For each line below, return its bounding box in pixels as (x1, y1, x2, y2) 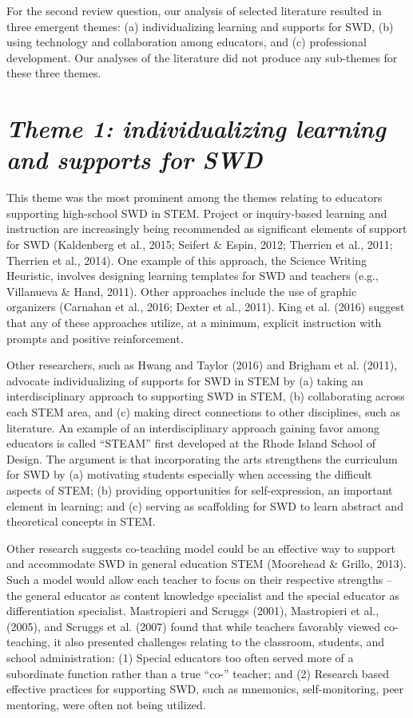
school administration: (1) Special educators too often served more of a (6, 649, 354, 665)
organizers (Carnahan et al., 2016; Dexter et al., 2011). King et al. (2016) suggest (6, 298, 405, 315)
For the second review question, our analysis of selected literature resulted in (6, 2, 382, 18)
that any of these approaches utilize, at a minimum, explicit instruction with (6, 314, 382, 331)
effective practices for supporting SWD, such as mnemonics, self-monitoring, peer (6, 681, 404, 697)
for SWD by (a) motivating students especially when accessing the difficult (6, 466, 372, 483)
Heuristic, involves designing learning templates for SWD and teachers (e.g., (6, 267, 379, 284)
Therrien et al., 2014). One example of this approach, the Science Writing (6, 251, 367, 268)
